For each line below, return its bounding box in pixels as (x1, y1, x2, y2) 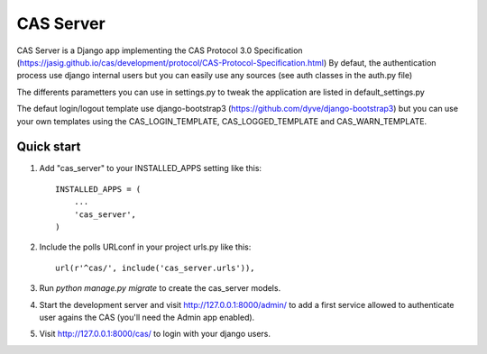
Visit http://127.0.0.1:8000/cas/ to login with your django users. (39, 329, 271, 340)
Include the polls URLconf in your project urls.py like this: (39, 241, 252, 252)
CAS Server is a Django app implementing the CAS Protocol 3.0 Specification (16, 45, 303, 56)
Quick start (16, 140, 81, 155)
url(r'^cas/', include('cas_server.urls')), (55, 262, 256, 273)
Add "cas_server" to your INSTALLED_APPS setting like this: (39, 163, 262, 174)
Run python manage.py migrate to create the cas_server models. (39, 283, 281, 294)
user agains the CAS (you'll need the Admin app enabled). (39, 312, 255, 322)
